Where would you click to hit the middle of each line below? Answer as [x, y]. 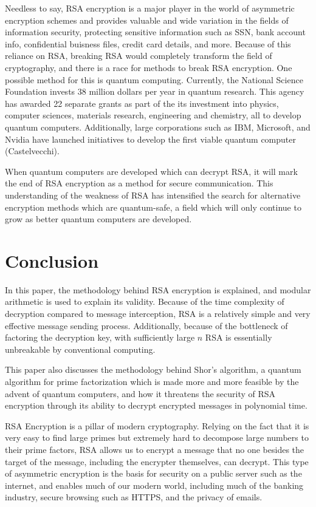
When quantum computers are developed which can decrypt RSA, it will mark [151, 171]
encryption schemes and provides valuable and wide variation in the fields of [147, 20]
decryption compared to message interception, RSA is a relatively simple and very [158, 313]
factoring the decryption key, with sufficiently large [100, 337]
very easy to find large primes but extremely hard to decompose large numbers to [157, 437]
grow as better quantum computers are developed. [98, 219]
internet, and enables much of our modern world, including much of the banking [154, 485]
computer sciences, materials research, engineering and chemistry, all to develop [153, 115]
